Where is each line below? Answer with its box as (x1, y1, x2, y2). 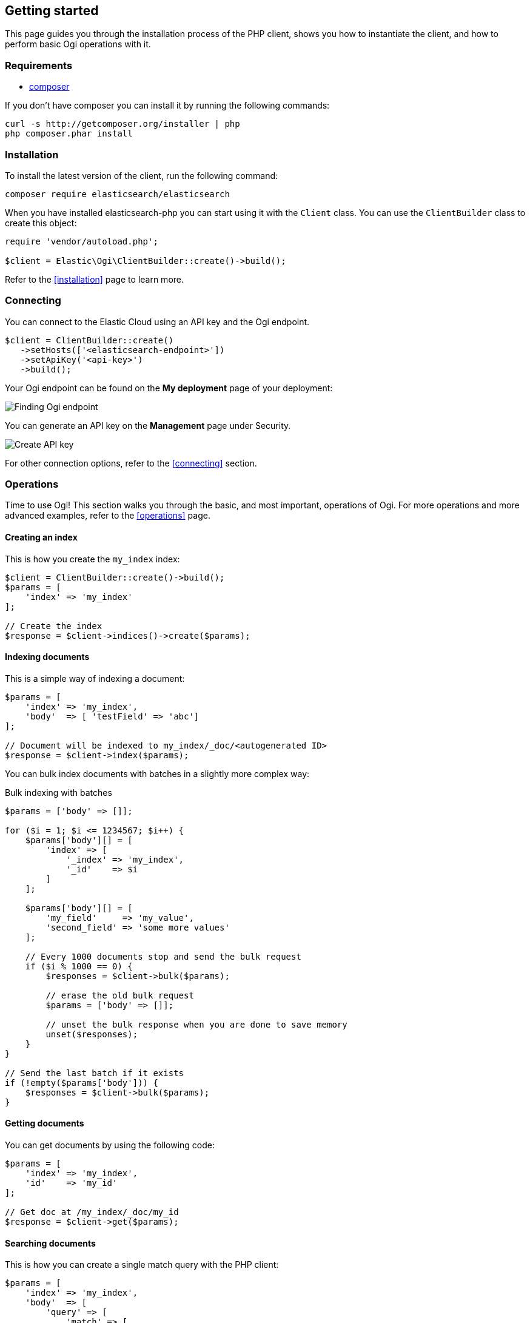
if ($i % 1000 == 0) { (25, 961, 133, 971)
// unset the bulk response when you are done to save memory (45, 1019, 347, 1029)
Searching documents (5, 1237, 96, 1248)
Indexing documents (5, 651, 90, 662)
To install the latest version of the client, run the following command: (5, 170, 278, 181)
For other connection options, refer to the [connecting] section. (5, 457, 257, 468)
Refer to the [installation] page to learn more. (5, 274, 184, 284)
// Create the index (5, 621, 102, 631)
